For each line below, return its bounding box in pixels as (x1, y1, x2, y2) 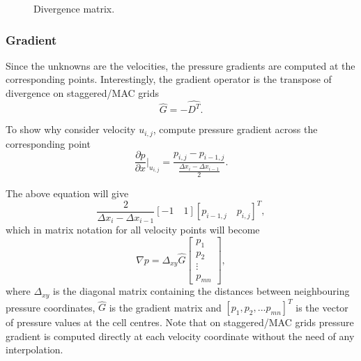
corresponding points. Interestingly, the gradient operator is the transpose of (6, 72, 332, 86)
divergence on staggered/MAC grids (6, 86, 159, 100)
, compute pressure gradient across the (153, 122, 318, 137)
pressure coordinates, (6, 300, 95, 314)
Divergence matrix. (33, 1, 115, 15)
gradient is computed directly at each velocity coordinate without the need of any (6, 328, 355, 343)
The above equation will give (6, 186, 129, 201)
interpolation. (6, 342, 63, 357)
